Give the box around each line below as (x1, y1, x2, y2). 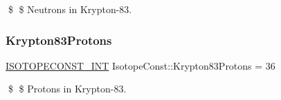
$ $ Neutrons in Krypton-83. (8, 2, 132, 16)
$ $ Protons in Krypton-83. (8, 81, 127, 96)
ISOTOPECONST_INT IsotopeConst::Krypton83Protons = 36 (6, 58, 275, 72)
